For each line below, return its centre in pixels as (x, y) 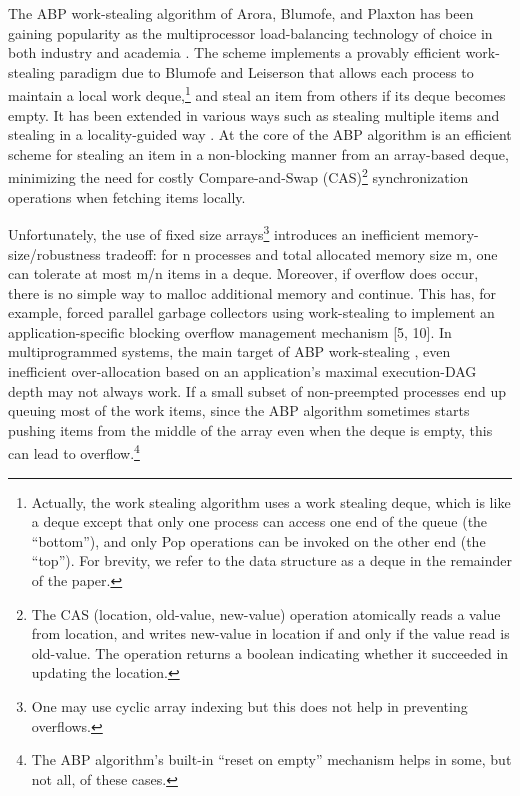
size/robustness (54, 253)
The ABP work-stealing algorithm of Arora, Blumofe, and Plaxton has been (241, 13)
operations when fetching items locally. (127, 196)
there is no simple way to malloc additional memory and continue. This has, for (252, 292)
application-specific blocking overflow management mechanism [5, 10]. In (230, 331)
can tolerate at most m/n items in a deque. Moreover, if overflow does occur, (243, 273)
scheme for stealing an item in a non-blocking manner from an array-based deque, (258, 153)
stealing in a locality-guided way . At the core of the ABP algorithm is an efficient (260, 134)
